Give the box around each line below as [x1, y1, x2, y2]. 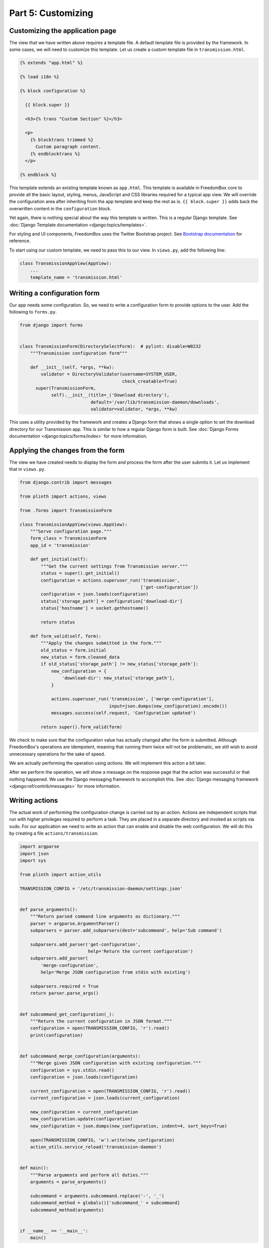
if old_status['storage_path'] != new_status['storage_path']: [40, 661, 199, 667]
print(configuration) [30, 1032, 83, 1038]
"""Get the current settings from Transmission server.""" [40, 563, 188, 569]
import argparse [19, 844, 60, 850]
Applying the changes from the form [9, 446, 125, 454]
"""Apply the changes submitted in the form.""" [40, 640, 162, 646]
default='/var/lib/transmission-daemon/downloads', [90, 399, 220, 405]
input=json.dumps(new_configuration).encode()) [109, 703, 228, 709]
